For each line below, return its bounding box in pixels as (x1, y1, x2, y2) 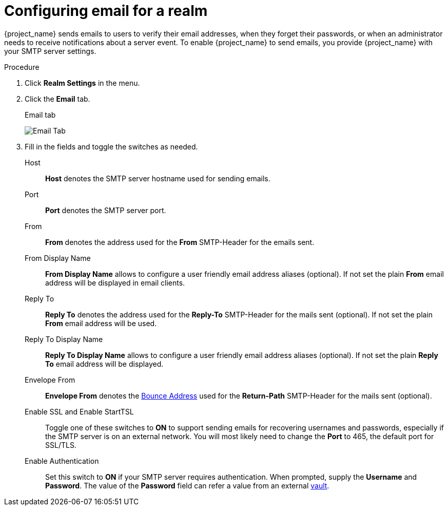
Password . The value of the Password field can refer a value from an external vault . (45, 481, 329, 490)
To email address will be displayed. (45, 359, 164, 368)
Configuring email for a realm (4, 2, 208, 20)
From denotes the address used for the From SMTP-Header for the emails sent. (45, 237, 315, 247)
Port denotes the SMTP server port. (45, 205, 166, 215)
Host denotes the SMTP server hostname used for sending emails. (45, 174, 270, 183)
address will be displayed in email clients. (45, 278, 185, 287)
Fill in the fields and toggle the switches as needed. (25, 142, 198, 151)
